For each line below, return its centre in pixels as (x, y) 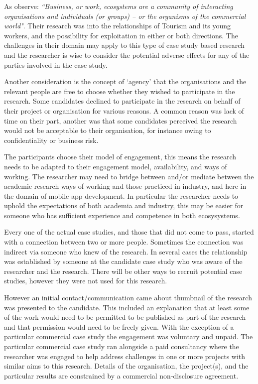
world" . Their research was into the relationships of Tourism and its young (118, 26)
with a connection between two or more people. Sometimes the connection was (124, 242)
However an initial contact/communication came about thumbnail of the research (128, 298)
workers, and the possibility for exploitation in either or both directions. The (121, 35)
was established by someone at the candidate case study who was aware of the (123, 261)
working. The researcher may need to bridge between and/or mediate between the (129, 176)
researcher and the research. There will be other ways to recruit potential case (123, 271)
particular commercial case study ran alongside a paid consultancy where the (122, 346)
